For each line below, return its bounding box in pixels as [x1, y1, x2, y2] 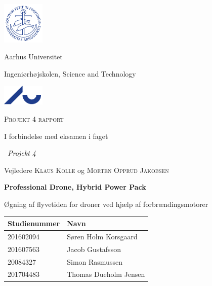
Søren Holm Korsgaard [67, 231, 138, 241]
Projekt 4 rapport [4, 114, 64, 124]
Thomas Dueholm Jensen [67, 269, 145, 279]
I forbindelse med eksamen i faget [4, 130, 108, 141]
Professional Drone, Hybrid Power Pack [4, 182, 146, 192]
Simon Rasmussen [67, 256, 122, 267]
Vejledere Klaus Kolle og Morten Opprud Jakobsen [4, 164, 169, 175]
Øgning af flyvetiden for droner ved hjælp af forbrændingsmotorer [4, 198, 208, 209]
